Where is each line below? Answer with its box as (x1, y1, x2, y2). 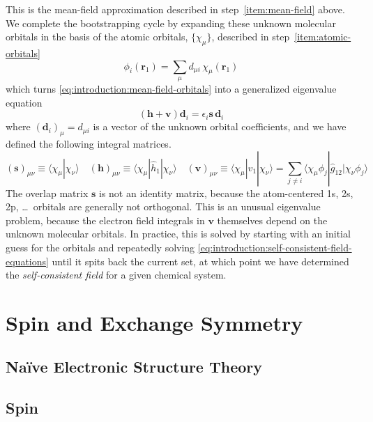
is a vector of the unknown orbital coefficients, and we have (93, 119, 347, 134)
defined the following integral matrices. (6, 136, 172, 150)
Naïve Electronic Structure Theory (6, 356, 263, 377)
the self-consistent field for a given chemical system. (6, 267, 227, 282)
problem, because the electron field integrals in (6, 212, 205, 227)
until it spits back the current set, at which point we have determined (52, 253, 349, 268)
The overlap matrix (6, 185, 89, 200)
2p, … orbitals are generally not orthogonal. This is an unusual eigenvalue (6, 199, 321, 214)
